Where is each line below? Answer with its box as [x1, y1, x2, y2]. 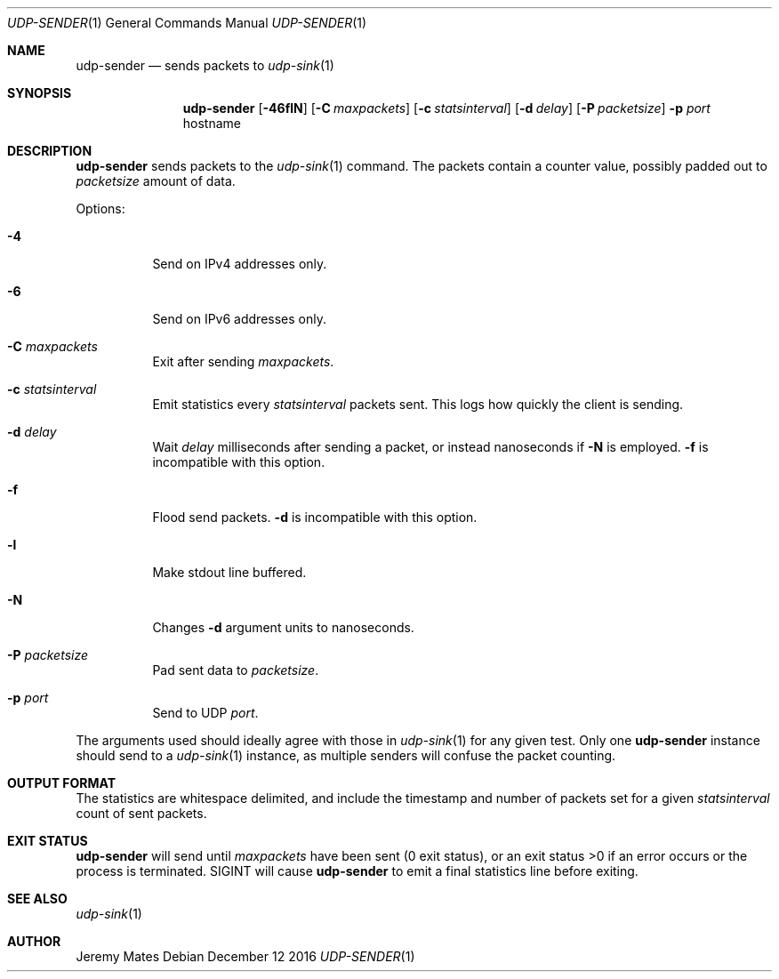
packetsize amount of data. [76, 173, 236, 189]
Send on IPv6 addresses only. [152, 311, 326, 326]
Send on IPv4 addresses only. [152, 256, 327, 271]
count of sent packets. [76, 806, 207, 821]
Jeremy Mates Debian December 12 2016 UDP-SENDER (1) [76, 949, 415, 964]
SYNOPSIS [7, 85, 72, 100]
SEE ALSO [7, 891, 68, 906]
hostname [182, 116, 241, 131]
